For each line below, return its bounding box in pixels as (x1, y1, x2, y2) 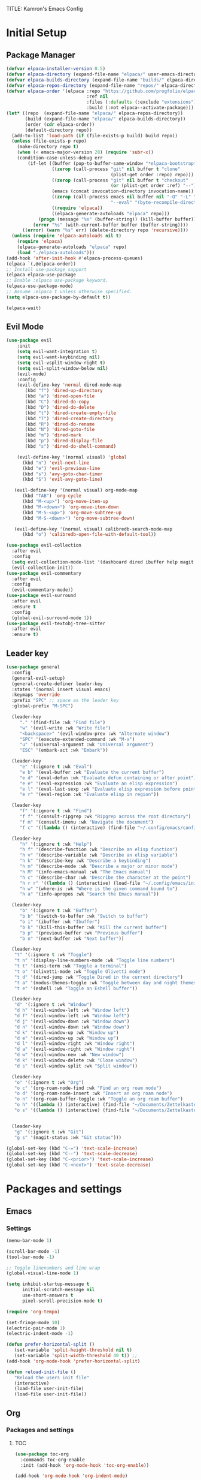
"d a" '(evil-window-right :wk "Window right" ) (14, 1046, 135, 1053)
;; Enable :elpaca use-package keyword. (6, 278, 109, 284)
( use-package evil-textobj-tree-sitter (6, 620, 106, 626)
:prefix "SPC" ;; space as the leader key (11, 698, 119, 704)
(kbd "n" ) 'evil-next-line (22, 460, 90, 466)
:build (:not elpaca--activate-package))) (86, 105, 194, 111)
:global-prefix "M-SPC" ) (11, 703, 74, 709)
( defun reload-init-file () (6, 1369, 77, 1375)
